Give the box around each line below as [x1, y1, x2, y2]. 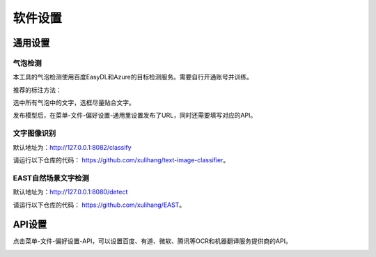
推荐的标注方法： [13, 86, 62, 94]
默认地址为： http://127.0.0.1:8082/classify [13, 143, 132, 151]
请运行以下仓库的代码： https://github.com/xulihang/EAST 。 [13, 201, 186, 209]
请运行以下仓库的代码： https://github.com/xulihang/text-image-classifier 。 [13, 156, 230, 164]
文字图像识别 [13, 129, 56, 139]
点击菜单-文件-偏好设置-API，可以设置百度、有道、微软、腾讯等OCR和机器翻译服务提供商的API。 [13, 237, 292, 245]
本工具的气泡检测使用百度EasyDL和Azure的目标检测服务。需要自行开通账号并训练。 [13, 73, 253, 81]
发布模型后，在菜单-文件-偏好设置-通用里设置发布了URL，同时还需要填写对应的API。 [13, 111, 257, 120]
